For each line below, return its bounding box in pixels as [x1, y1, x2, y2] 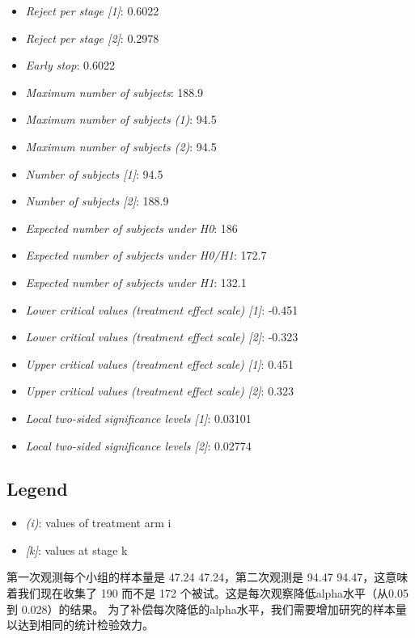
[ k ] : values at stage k [25, 541, 128, 558]
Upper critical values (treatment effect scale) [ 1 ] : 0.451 [25, 355, 294, 372]
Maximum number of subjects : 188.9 [25, 83, 204, 100]
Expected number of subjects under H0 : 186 [25, 219, 238, 236]
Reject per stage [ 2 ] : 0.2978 [25, 29, 159, 46]
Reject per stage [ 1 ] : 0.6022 [25, 2, 159, 19]
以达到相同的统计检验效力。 [6, 616, 154, 633]
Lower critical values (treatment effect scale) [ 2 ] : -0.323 [25, 328, 299, 345]
